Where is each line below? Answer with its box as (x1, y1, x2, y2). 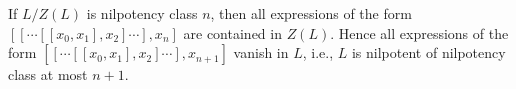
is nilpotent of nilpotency (351, 42, 506, 63)
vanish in (233, 42, 289, 63)
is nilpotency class (86, 3, 198, 23)
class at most (8, 64, 88, 85)
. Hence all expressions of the (330, 22, 509, 43)
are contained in (183, 22, 282, 43)
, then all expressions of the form (210, 3, 412, 23)
